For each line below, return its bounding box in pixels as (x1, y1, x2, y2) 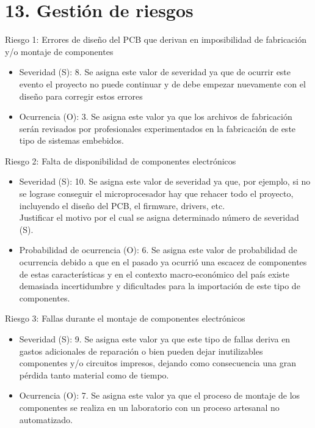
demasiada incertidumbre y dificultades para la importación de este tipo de (19, 279, 300, 292)
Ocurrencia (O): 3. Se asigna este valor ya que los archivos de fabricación (19, 110, 292, 123)
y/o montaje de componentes (5, 45, 114, 57)
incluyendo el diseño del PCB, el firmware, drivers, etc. (19, 199, 225, 212)
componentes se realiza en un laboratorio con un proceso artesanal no (19, 400, 280, 413)
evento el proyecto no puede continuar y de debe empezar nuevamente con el (19, 77, 306, 90)
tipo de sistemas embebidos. (19, 134, 124, 147)
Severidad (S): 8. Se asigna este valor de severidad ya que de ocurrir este (19, 65, 291, 78)
